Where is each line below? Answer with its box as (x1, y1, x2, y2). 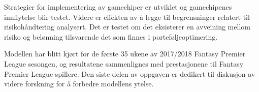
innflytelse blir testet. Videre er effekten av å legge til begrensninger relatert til (4, 11, 250, 22)
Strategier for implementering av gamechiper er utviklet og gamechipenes (4, 2, 232, 12)
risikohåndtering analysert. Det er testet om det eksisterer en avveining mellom (4, 21, 250, 32)
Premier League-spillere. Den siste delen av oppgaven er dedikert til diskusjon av (4, 68, 255, 79)
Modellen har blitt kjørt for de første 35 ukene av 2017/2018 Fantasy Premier (4, 48, 246, 59)
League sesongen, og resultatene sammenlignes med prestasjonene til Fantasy (4, 58, 244, 69)
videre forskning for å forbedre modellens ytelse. (4, 78, 154, 89)
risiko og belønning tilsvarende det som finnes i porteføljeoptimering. (4, 31, 218, 42)
